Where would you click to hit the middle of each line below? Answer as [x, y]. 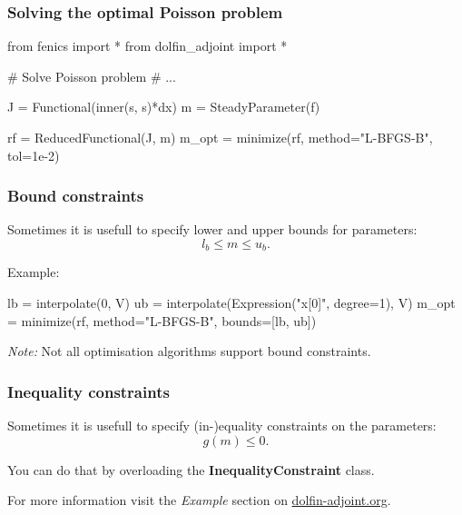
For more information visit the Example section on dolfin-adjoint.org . [199, 500]
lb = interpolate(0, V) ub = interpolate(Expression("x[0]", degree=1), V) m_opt [231, 303]
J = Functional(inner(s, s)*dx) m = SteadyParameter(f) [164, 107]
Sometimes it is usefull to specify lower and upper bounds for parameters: [212, 229]
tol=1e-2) [34, 155]
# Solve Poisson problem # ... [92, 76]
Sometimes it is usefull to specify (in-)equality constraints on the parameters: [222, 426]
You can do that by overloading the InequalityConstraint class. [191, 469]
